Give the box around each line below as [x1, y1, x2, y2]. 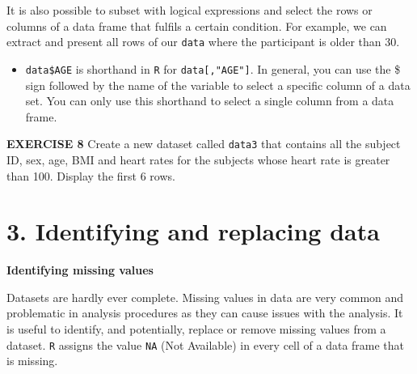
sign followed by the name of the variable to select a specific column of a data [25, 76, 411, 93]
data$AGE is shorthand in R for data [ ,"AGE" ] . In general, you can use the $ [25, 60, 401, 77]
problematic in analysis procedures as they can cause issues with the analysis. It [6, 304, 403, 321]
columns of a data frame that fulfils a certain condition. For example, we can [6, 17, 387, 34]
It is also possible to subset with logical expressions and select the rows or [6, 2, 373, 18]
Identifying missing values [6, 261, 154, 278]
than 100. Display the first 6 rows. [6, 167, 175, 184]
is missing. [6, 352, 58, 369]
